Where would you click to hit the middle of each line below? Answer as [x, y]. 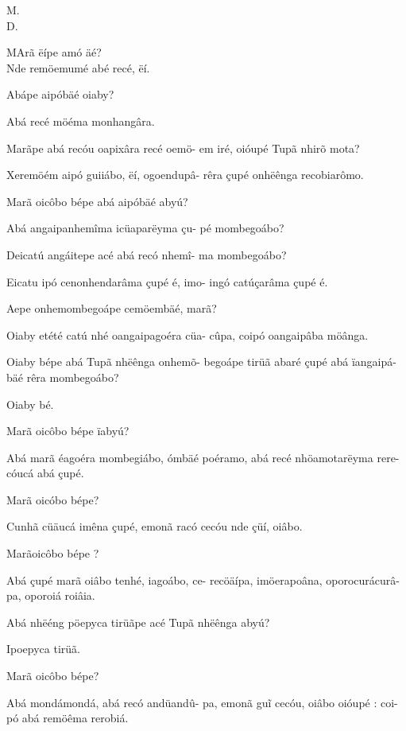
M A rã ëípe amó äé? [54, 52]
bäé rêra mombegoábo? [63, 377]
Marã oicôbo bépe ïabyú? [68, 431]
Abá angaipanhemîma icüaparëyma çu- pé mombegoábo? [145, 228]
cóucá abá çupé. [45, 473]
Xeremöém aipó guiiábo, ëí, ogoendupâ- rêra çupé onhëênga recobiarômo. [185, 175]
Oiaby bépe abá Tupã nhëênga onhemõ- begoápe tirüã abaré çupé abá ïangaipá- [201, 362]
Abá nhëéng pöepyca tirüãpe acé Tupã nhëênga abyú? [138, 622]
